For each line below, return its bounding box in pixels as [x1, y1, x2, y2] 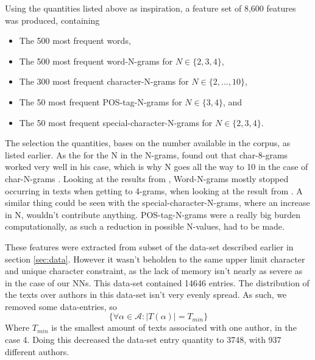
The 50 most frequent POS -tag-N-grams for [19, 95, 182, 108]
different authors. [5, 345, 69, 358]
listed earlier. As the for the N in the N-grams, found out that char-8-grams [5, 148, 288, 161]
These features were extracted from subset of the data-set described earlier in [5, 240, 294, 253]
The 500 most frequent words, [19, 34, 131, 47]
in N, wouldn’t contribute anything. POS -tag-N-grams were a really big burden [5, 208, 301, 221]
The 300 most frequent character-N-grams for [19, 75, 189, 88]
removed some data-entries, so [5, 300, 117, 312]
